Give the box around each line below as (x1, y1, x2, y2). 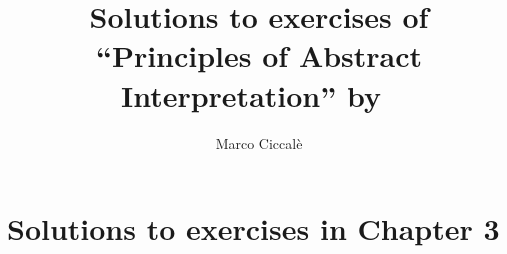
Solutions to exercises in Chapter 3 (7, 208, 500, 249)
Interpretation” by (120, 74, 381, 115)
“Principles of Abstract (95, 35, 423, 76)
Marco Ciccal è (215, 132, 303, 153)
